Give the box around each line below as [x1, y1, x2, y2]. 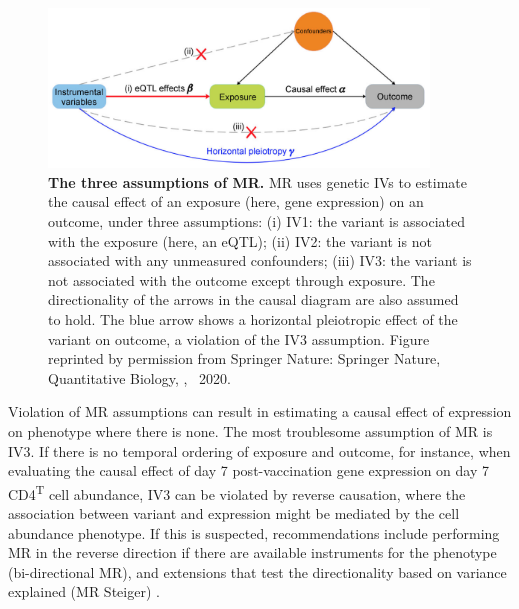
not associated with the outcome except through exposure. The [48, 269, 435, 290]
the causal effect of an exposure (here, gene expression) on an [48, 191, 424, 212]
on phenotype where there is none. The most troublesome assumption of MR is [8, 420, 493, 441]
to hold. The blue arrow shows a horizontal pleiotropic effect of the [48, 308, 458, 329]
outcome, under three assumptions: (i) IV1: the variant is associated [48, 211, 466, 232]
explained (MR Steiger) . [8, 581, 160, 602]
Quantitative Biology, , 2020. [48, 367, 232, 388]
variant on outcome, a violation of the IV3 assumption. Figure [48, 328, 430, 349]
